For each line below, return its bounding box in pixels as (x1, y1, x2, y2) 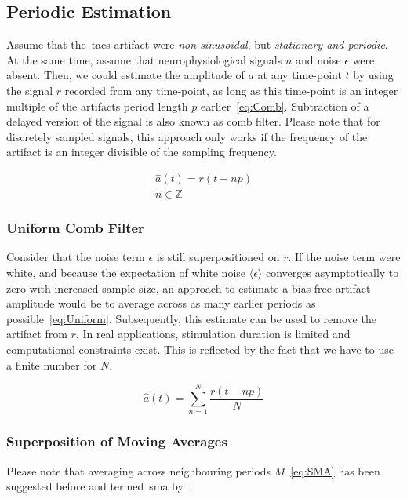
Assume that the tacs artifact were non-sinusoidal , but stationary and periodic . (6, 36, 388, 53)
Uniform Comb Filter (6, 218, 144, 238)
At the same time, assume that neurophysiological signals (6, 51, 282, 67)
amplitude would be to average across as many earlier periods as (6, 295, 316, 311)
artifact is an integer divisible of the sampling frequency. (6, 144, 277, 160)
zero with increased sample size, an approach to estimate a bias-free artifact (6, 279, 371, 296)
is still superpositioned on (156, 249, 280, 265)
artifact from (6, 326, 67, 342)
